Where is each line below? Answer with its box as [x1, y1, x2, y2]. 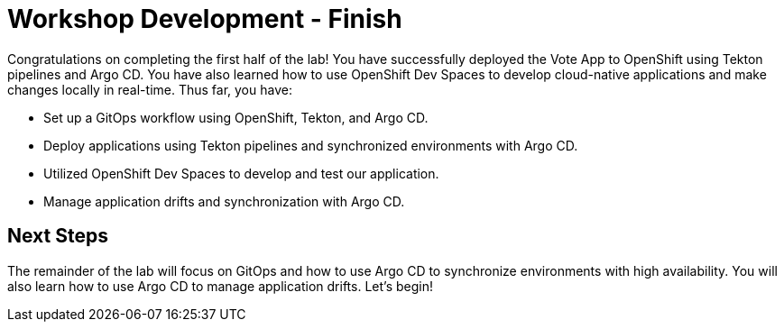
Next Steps [7, 224, 108, 248]
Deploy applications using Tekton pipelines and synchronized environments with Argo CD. [43, 137, 578, 153]
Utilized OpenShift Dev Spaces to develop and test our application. [43, 165, 439, 181]
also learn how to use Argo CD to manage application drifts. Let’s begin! [7, 278, 433, 294]
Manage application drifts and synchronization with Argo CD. [43, 193, 405, 209]
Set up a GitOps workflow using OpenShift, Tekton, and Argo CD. [43, 109, 429, 125]
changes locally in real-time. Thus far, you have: [7, 81, 292, 97]
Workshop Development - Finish [7, 4, 402, 34]
